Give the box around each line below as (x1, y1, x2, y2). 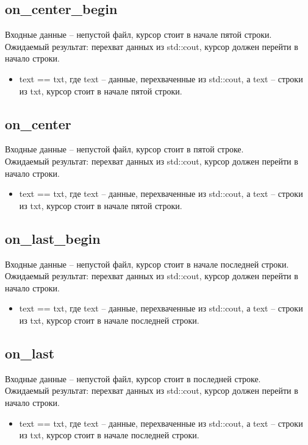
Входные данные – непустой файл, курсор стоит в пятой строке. (5, 143, 244, 155)
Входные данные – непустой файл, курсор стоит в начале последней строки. (5, 257, 289, 270)
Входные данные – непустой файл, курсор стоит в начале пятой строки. (5, 28, 272, 41)
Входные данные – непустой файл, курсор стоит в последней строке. (5, 372, 261, 385)
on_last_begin (5, 229, 101, 247)
